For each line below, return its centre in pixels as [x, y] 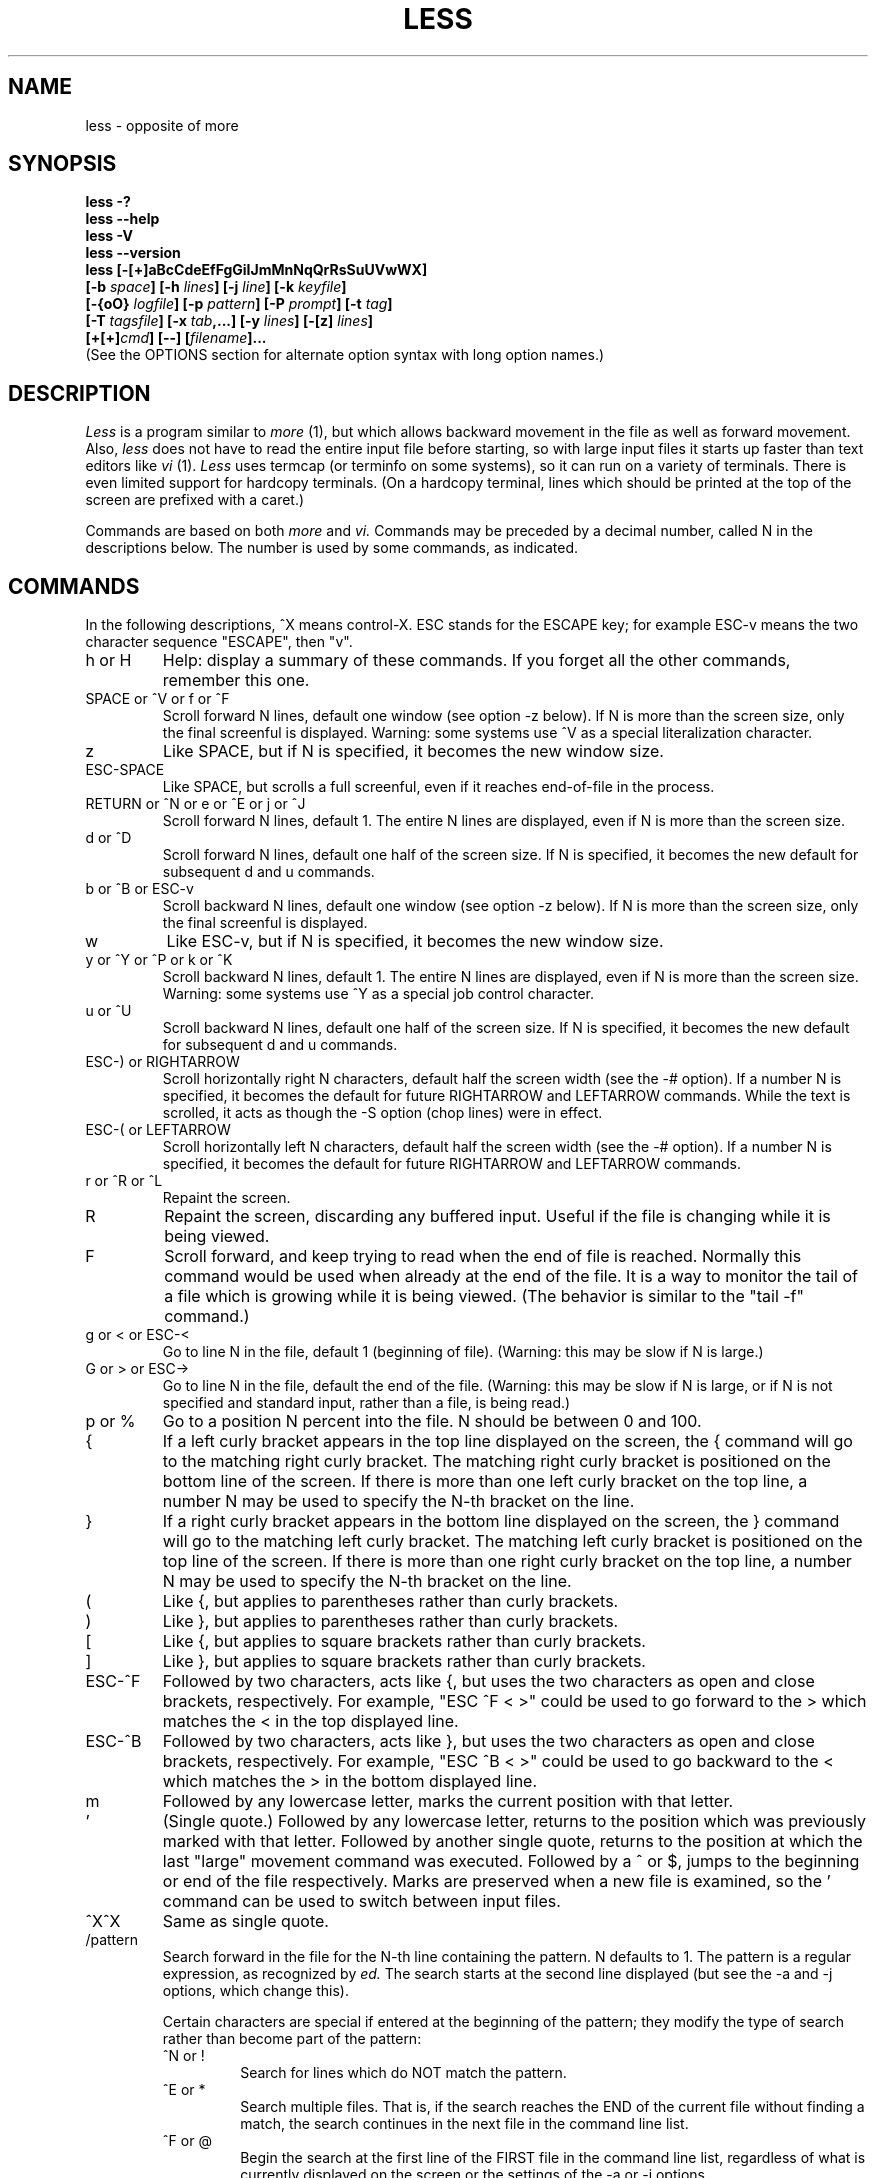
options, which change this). [255, 1991]
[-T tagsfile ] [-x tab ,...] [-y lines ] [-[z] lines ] [229, 321]
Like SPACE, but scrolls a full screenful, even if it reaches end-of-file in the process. [438, 787]
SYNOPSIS [62, 164]
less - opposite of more [162, 125]
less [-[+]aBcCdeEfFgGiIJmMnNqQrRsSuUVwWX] [256, 270]
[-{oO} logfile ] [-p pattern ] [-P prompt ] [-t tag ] [239, 304]
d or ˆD [108, 838]
